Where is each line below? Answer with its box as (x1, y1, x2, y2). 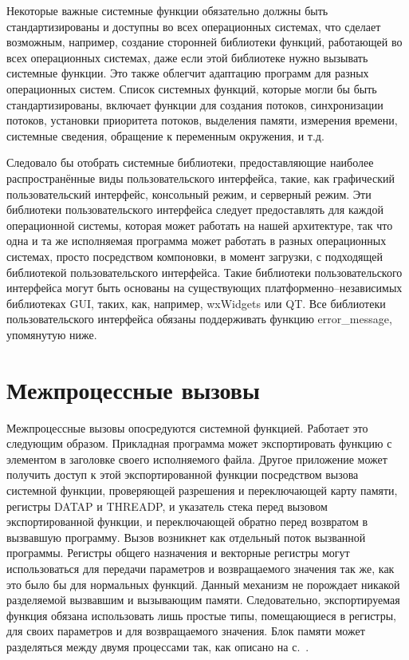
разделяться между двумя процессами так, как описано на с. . (6, 638, 309, 654)
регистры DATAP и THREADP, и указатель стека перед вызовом (6, 497, 328, 514)
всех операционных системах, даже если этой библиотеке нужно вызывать (6, 49, 368, 65)
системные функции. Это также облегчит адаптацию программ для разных (6, 65, 369, 81)
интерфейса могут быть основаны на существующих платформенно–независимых (6, 279, 403, 296)
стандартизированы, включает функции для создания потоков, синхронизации (6, 96, 383, 113)
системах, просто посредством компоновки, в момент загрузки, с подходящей (6, 247, 383, 264)
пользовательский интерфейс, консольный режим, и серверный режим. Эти (6, 185, 372, 202)
